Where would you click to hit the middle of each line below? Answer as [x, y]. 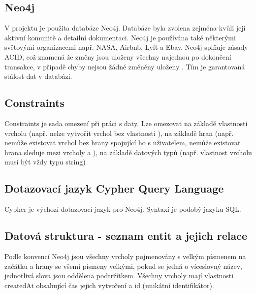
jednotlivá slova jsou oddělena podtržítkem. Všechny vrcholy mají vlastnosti [119, 276]
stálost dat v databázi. [38, 76]
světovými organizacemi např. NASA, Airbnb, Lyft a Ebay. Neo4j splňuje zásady [126, 47]
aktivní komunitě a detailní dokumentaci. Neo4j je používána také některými [120, 37]
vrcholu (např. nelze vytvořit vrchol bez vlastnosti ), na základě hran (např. [119, 133]
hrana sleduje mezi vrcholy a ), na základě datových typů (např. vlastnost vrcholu [128, 152]
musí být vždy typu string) [45, 162]
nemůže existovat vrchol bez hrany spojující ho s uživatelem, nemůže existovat [123, 143]
